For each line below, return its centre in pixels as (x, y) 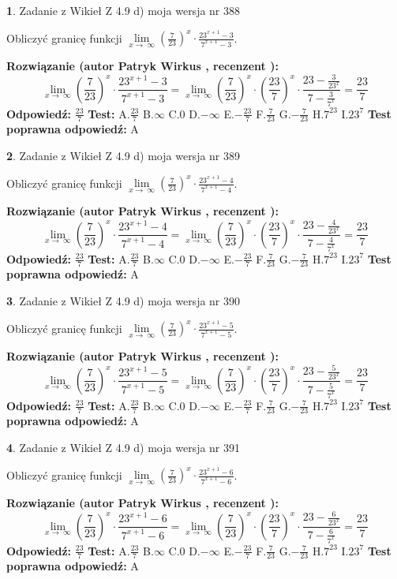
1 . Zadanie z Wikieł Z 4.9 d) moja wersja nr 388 (124, 10)
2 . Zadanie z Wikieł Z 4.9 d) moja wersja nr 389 (124, 155)
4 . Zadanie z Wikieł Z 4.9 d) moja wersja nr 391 (124, 447)
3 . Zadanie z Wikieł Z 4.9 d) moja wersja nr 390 (124, 300)
